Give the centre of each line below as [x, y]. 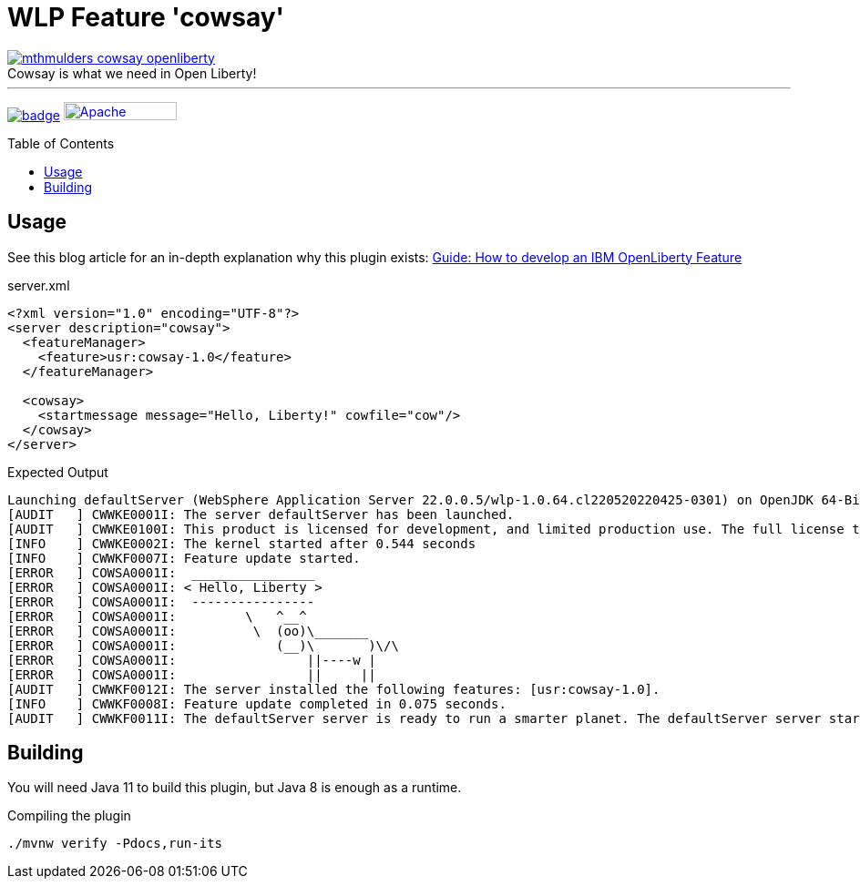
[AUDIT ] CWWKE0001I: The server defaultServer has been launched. [261, 514]
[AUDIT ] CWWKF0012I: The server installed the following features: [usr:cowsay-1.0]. [334, 689]
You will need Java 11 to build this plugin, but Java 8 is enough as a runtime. [235, 788]
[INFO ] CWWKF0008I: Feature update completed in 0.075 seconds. [257, 703]
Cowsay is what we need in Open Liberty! [132, 73]
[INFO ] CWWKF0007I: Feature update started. [184, 558]
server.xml [39, 285]
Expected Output [58, 472]
